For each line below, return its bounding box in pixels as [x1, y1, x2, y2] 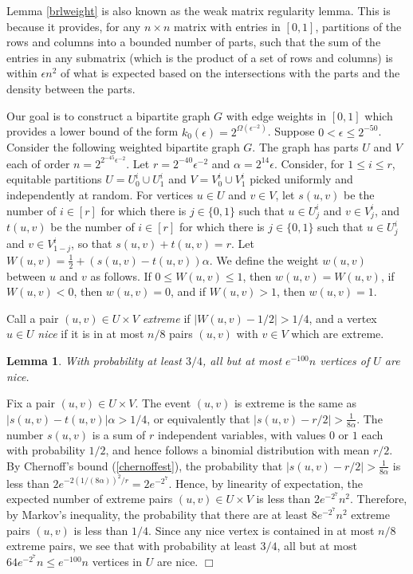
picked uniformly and [250, 171, 353, 187]
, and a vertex [309, 309, 377, 326]
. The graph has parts [252, 139, 359, 155]
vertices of [320, 352, 370, 369]
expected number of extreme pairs [6, 490, 173, 507]
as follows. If [90, 267, 151, 284]
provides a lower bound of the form [6, 123, 179, 140]
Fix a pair [6, 395, 55, 411]
